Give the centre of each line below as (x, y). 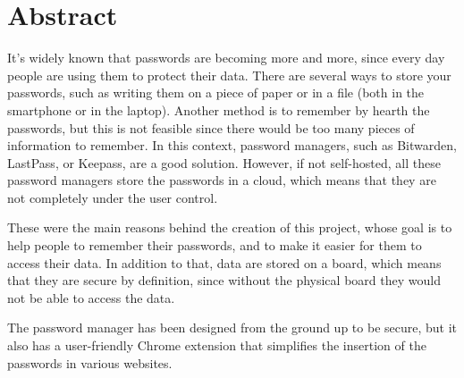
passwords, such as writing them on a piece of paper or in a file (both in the (216, 92)
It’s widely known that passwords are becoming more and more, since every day (226, 58)
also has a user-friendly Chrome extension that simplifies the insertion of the (217, 345)
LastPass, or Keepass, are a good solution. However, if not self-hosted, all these (224, 162)
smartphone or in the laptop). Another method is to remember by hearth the (219, 109)
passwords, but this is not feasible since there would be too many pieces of (211, 127)
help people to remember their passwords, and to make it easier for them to (215, 245)
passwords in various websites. (90, 362)
